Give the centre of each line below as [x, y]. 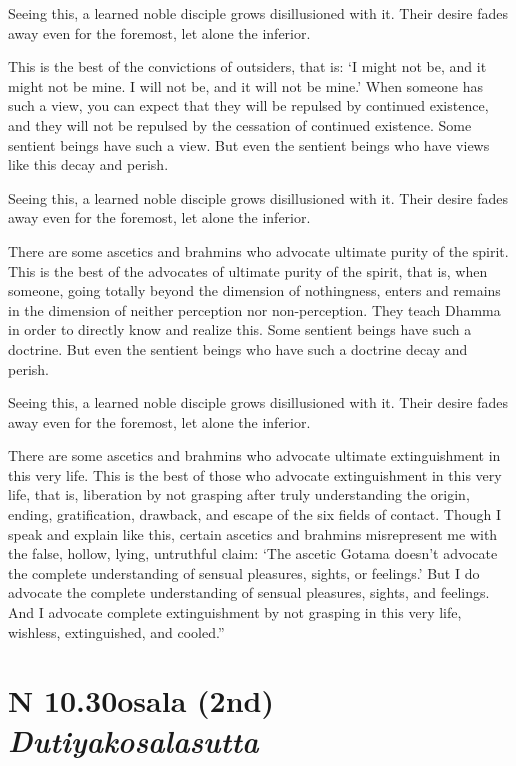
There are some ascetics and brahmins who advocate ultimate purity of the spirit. [258, 250]
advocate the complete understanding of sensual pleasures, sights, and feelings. [249, 592]
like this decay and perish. [88, 164]
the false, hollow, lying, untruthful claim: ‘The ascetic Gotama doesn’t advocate [253, 553]
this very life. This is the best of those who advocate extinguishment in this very [255, 474]
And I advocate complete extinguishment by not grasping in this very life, [235, 612]
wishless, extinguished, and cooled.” [116, 631]
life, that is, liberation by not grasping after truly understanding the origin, [239, 494]
